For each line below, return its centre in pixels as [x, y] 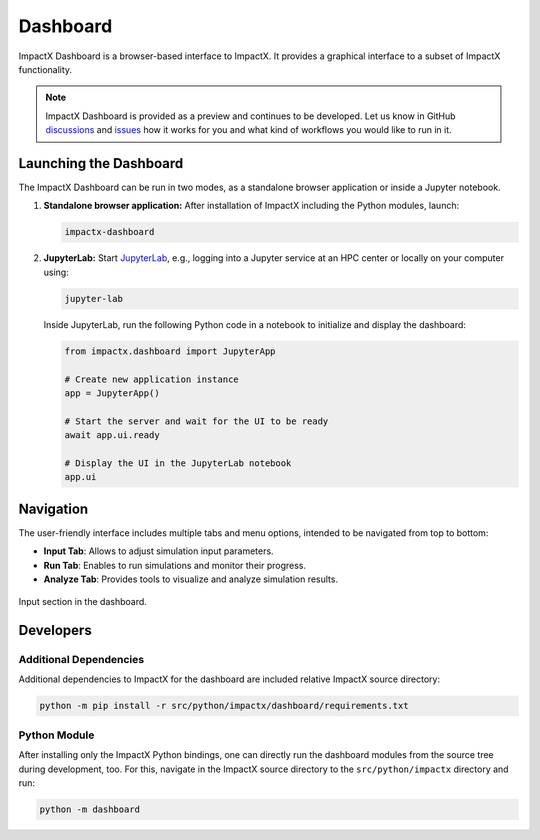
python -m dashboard [89, 809]
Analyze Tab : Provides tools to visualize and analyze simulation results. [191, 579]
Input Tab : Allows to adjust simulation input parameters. [158, 551]
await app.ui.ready [112, 435]
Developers [55, 630]
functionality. [45, 69]
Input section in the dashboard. [82, 602]
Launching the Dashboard [101, 163]
